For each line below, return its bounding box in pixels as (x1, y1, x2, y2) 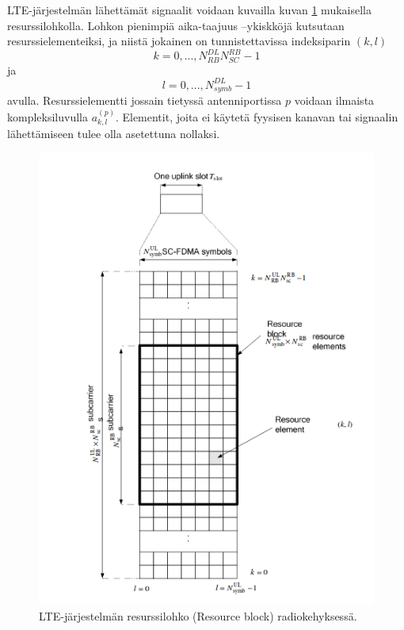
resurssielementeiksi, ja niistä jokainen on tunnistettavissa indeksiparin (7, 33, 351, 49)
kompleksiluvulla (7, 108, 88, 125)
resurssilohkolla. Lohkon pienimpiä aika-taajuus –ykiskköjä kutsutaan (7, 17, 345, 33)
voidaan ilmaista (294, 92, 375, 109)
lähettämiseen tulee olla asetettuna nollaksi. (7, 125, 220, 142)
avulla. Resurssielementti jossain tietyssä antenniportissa (7, 92, 282, 109)
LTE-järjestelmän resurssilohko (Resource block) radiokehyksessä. (39, 608, 357, 624)
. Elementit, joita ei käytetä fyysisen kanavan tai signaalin (115, 108, 398, 125)
